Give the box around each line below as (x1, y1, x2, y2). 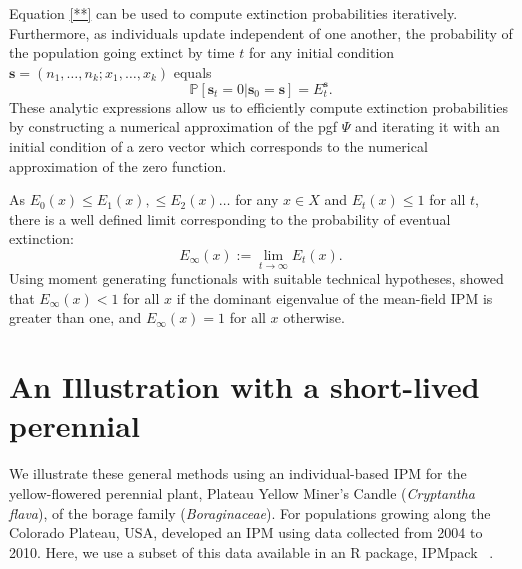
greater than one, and (9, 307, 142, 328)
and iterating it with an (354, 116, 500, 137)
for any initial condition (248, 42, 395, 63)
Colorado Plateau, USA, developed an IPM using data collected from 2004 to (9, 522, 483, 543)
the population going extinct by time (9, 42, 235, 63)
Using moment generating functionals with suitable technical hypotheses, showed (9, 268, 504, 289)
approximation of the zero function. (9, 155, 227, 176)
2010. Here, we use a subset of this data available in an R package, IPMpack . (9, 541, 494, 562)
